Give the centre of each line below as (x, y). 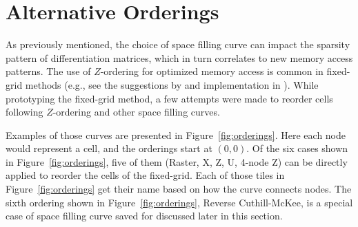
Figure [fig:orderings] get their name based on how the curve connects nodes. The (179, 189)
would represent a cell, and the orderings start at (109, 148)
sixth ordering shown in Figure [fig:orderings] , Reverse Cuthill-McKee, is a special (179, 202)
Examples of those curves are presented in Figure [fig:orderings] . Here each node (176, 134)
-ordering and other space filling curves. (136, 112)
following (24, 112)
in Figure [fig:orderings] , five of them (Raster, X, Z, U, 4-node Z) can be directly (177, 161)
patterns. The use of (48, 71)
